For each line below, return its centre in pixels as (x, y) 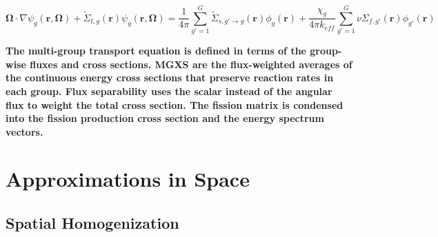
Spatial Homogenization (92, 223)
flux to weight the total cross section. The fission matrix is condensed (175, 104)
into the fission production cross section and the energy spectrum (165, 118)
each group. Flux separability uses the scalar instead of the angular (169, 91)
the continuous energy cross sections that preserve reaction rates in (170, 78)
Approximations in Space (128, 179)
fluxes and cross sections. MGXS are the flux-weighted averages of (191, 64)
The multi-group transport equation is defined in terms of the (156, 51)
